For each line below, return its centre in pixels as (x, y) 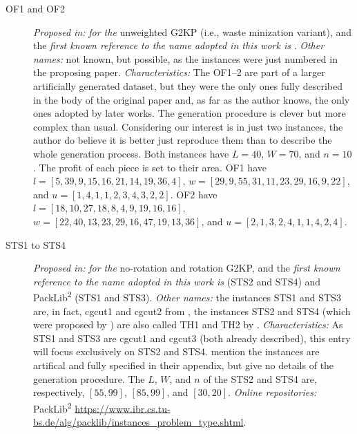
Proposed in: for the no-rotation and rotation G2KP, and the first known (187, 268)
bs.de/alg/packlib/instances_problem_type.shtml (138, 421)
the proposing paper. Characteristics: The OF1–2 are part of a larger (179, 72)
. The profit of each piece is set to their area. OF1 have (150, 167)
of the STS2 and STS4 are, (260, 378)
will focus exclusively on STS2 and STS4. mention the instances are (176, 351)
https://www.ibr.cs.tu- (123, 408)
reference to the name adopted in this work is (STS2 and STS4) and (177, 281)
